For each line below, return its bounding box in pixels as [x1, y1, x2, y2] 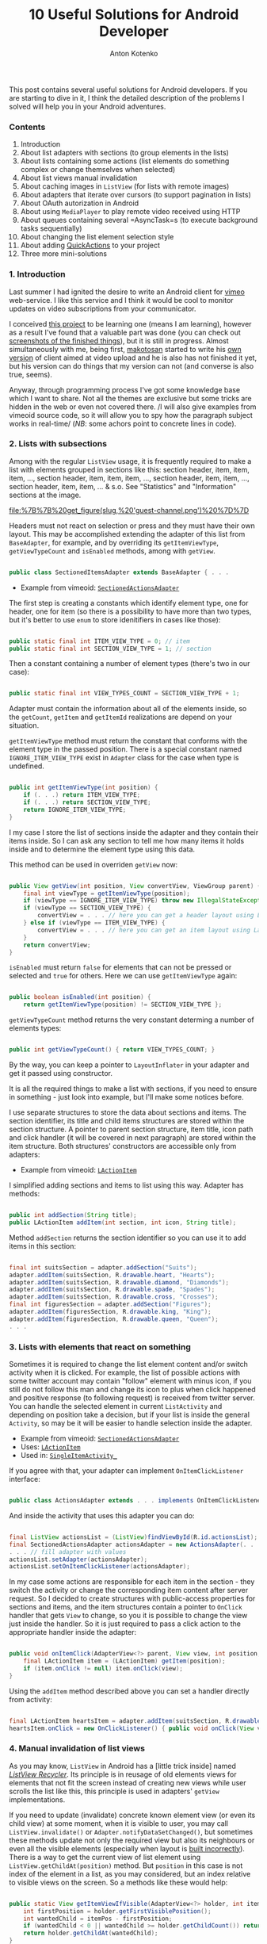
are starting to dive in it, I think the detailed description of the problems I [9, 93, 245, 102]
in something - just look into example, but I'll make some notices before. [9, 1093, 244, 1102]
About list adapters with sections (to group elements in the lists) [20, 148, 229, 158]
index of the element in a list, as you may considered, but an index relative [9, 1869, 251, 1878]
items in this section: [9, 1241, 76, 1250]
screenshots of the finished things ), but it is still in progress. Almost [9, 335, 229, 346]
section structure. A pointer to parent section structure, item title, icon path [9, 1124, 254, 1135]
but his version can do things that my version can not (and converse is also [9, 361, 254, 370]
